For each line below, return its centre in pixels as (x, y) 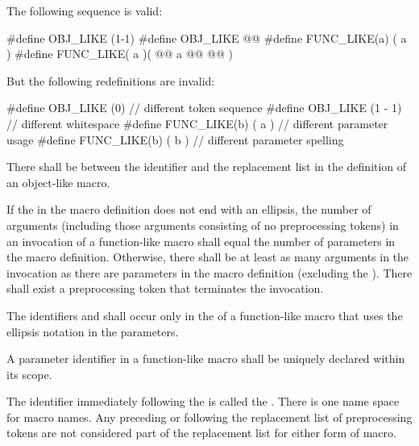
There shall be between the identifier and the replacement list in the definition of (207, 167)
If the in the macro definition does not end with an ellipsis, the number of (189, 209)
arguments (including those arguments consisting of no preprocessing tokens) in (203, 225)
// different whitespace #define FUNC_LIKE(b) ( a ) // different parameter (197, 123)
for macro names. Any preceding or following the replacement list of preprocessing (209, 417)
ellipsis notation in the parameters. (93, 331)
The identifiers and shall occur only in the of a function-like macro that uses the (205, 315)
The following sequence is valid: (85, 10)
